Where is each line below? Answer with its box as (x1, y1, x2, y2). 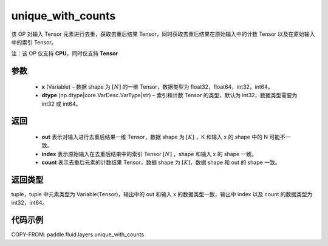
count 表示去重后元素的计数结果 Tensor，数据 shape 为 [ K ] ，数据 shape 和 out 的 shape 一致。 (41, 159, 281, 166)
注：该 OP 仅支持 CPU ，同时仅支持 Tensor (11, 50, 118, 57)
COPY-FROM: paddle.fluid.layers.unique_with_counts (11, 231, 145, 238)
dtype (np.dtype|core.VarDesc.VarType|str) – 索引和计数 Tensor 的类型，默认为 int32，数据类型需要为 (41, 92, 298, 99)
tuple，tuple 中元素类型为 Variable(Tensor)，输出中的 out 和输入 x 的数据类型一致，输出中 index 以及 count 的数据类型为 (11, 191, 313, 197)
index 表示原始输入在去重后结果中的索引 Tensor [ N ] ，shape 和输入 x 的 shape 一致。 (41, 150, 258, 157)
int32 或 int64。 (41, 100, 81, 108)
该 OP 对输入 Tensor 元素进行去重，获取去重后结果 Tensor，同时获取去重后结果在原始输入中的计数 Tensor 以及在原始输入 (11, 30, 315, 38)
